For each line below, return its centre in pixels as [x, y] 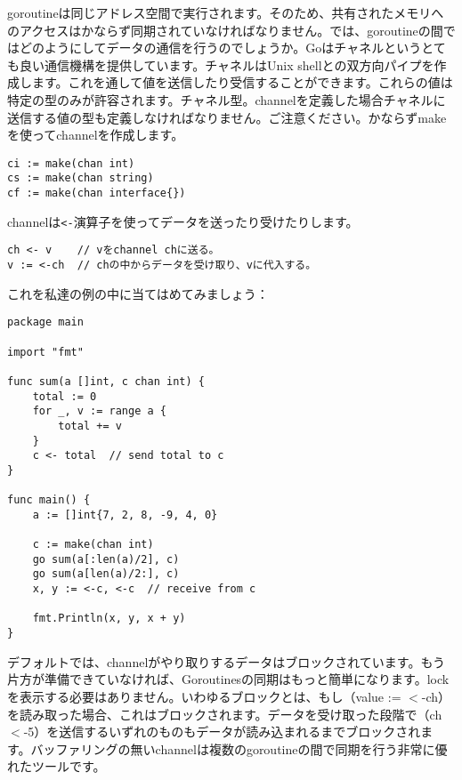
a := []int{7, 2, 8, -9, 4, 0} [125, 515]
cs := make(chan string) [81, 178]
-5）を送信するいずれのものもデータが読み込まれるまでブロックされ [222, 732]
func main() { [49, 500]
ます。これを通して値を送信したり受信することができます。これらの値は [242, 82]
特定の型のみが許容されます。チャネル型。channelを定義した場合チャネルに [227, 99]
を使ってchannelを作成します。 [96, 135]
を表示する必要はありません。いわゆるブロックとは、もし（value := [204, 696]
